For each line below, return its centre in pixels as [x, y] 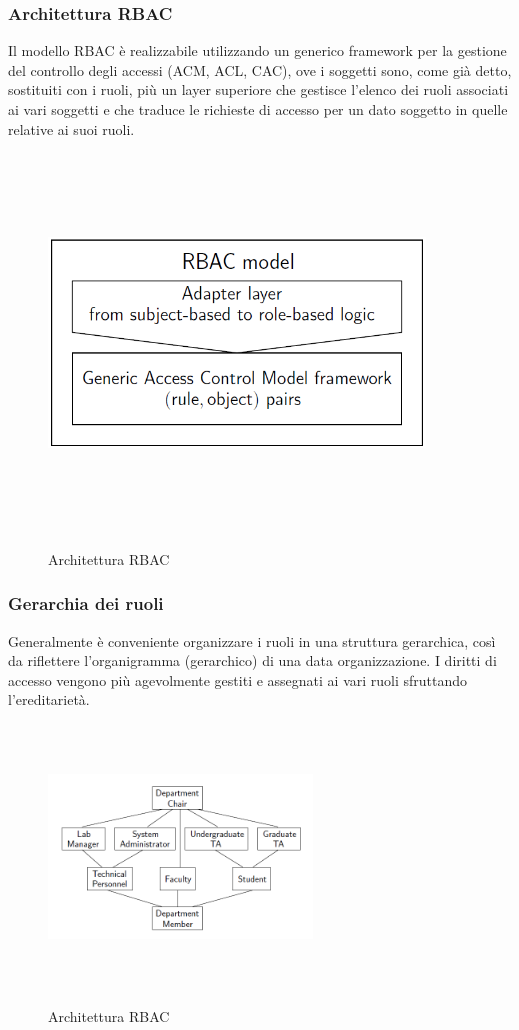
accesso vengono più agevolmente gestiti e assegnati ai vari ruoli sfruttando [238, 679]
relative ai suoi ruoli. [71, 128]
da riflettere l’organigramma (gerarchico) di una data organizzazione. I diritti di [252, 660]
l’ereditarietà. [49, 699]
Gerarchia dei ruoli [86, 603]
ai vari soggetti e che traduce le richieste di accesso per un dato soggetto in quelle [258, 109]
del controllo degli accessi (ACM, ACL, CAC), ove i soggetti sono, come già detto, [260, 69]
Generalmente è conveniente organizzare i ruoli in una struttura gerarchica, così [252, 640]
